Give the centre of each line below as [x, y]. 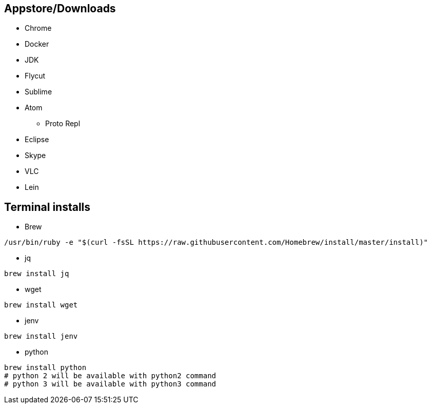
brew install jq [37, 274]
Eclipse [37, 140]
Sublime [38, 92]
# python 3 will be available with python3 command [110, 384]
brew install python [45, 368]
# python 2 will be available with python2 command [110, 376]
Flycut [35, 76]
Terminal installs [47, 207]
